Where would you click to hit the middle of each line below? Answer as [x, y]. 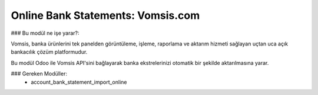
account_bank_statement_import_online [79, 82]
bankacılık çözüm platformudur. [49, 52]
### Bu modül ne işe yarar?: [45, 33]
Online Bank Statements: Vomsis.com [105, 15]
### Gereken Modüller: [39, 74]
